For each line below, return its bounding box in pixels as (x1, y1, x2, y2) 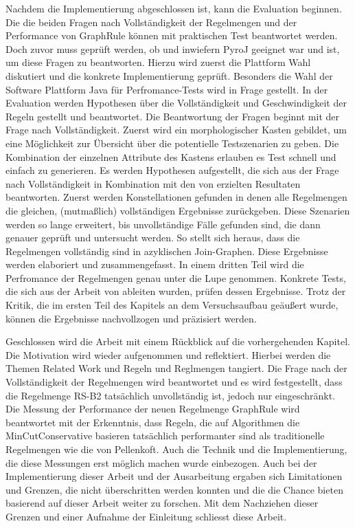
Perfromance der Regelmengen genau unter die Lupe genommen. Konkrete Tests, (5, 270, 346, 285)
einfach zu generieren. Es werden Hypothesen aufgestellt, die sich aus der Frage (5, 163, 339, 177)
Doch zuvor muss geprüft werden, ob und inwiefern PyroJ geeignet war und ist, (5, 41, 340, 56)
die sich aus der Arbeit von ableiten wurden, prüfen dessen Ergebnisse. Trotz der (5, 284, 346, 298)
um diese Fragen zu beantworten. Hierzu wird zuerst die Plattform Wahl (5, 55, 311, 69)
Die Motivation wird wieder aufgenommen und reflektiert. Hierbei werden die (5, 347, 331, 362)
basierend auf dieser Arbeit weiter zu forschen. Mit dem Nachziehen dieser (5, 496, 319, 510)
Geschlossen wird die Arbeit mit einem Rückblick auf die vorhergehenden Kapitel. (5, 334, 350, 349)
